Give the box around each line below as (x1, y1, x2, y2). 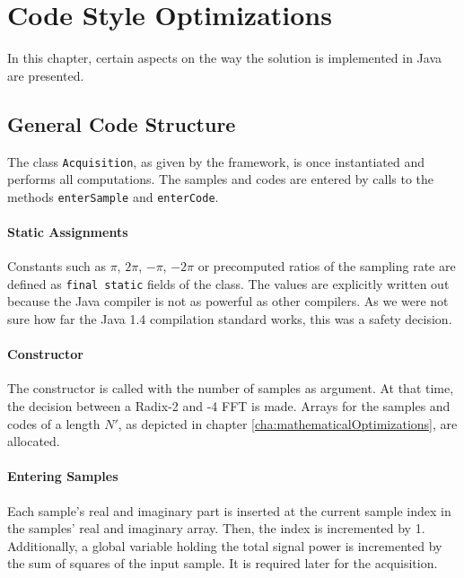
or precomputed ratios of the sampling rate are (197, 257, 456, 276)
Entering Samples (7, 467, 118, 486)
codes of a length (7, 414, 101, 433)
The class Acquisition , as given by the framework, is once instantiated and (7, 152, 425, 171)
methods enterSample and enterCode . (7, 187, 219, 206)
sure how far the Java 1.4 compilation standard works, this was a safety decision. (7, 310, 452, 328)
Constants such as (7, 257, 106, 276)
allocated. (7, 432, 60, 451)
